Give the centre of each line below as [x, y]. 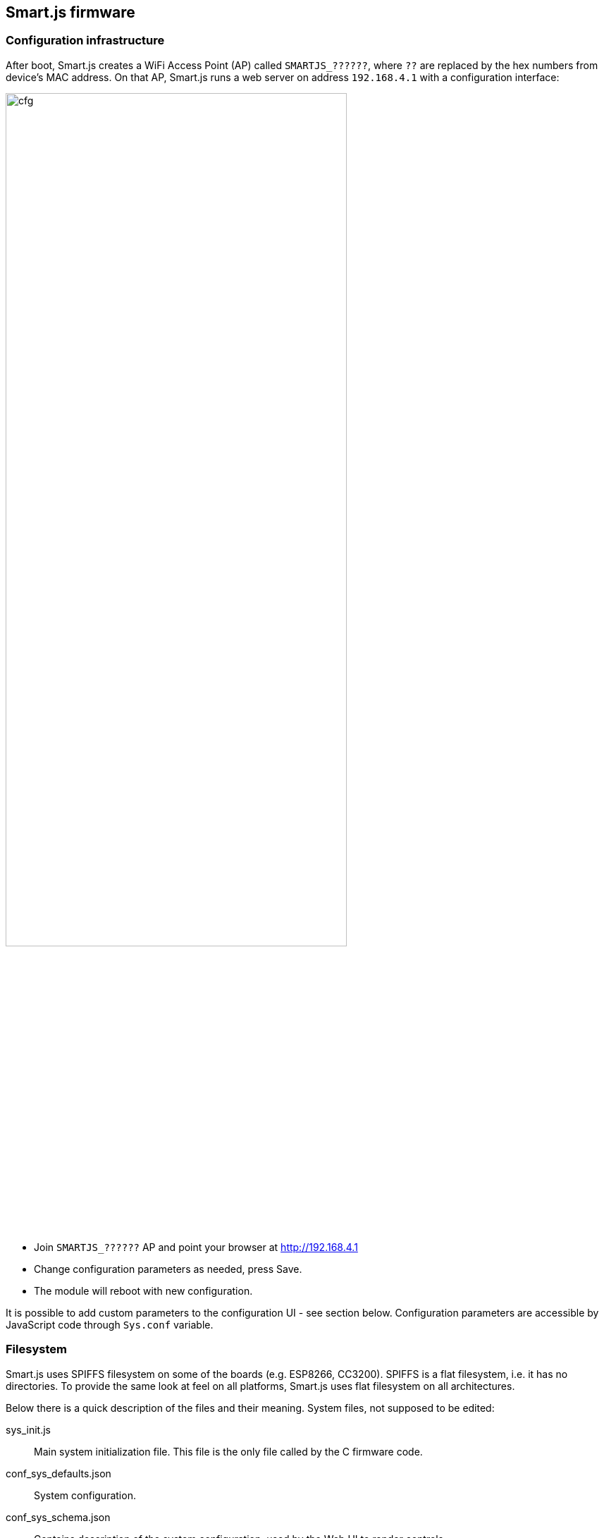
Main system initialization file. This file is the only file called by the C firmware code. [228, 1451]
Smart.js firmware [70, 12]
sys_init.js [28, 1429]
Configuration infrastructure [85, 41]
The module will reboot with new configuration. [143, 1290]
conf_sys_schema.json [58, 1517]
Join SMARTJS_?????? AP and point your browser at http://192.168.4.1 [196, 1247]
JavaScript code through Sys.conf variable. [110, 1324]
